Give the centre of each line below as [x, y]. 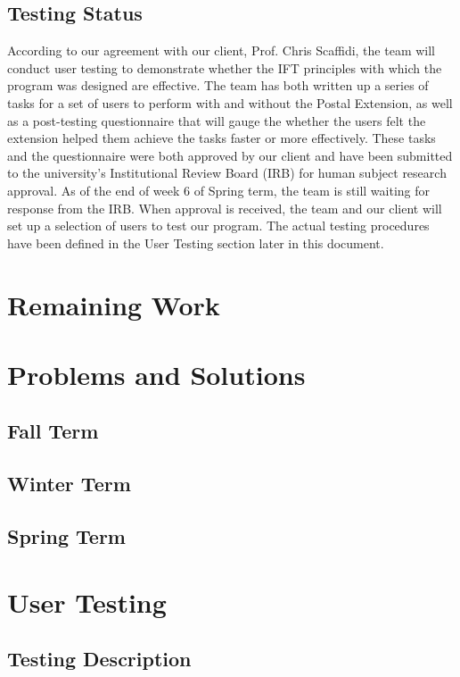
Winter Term [69, 484]
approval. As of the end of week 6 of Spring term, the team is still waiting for [219, 190]
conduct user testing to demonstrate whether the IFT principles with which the [225, 67]
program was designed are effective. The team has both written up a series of [218, 85]
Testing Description [99, 659]
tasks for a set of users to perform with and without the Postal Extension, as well [230, 102]
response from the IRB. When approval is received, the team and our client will [225, 208]
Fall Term [53, 431]
